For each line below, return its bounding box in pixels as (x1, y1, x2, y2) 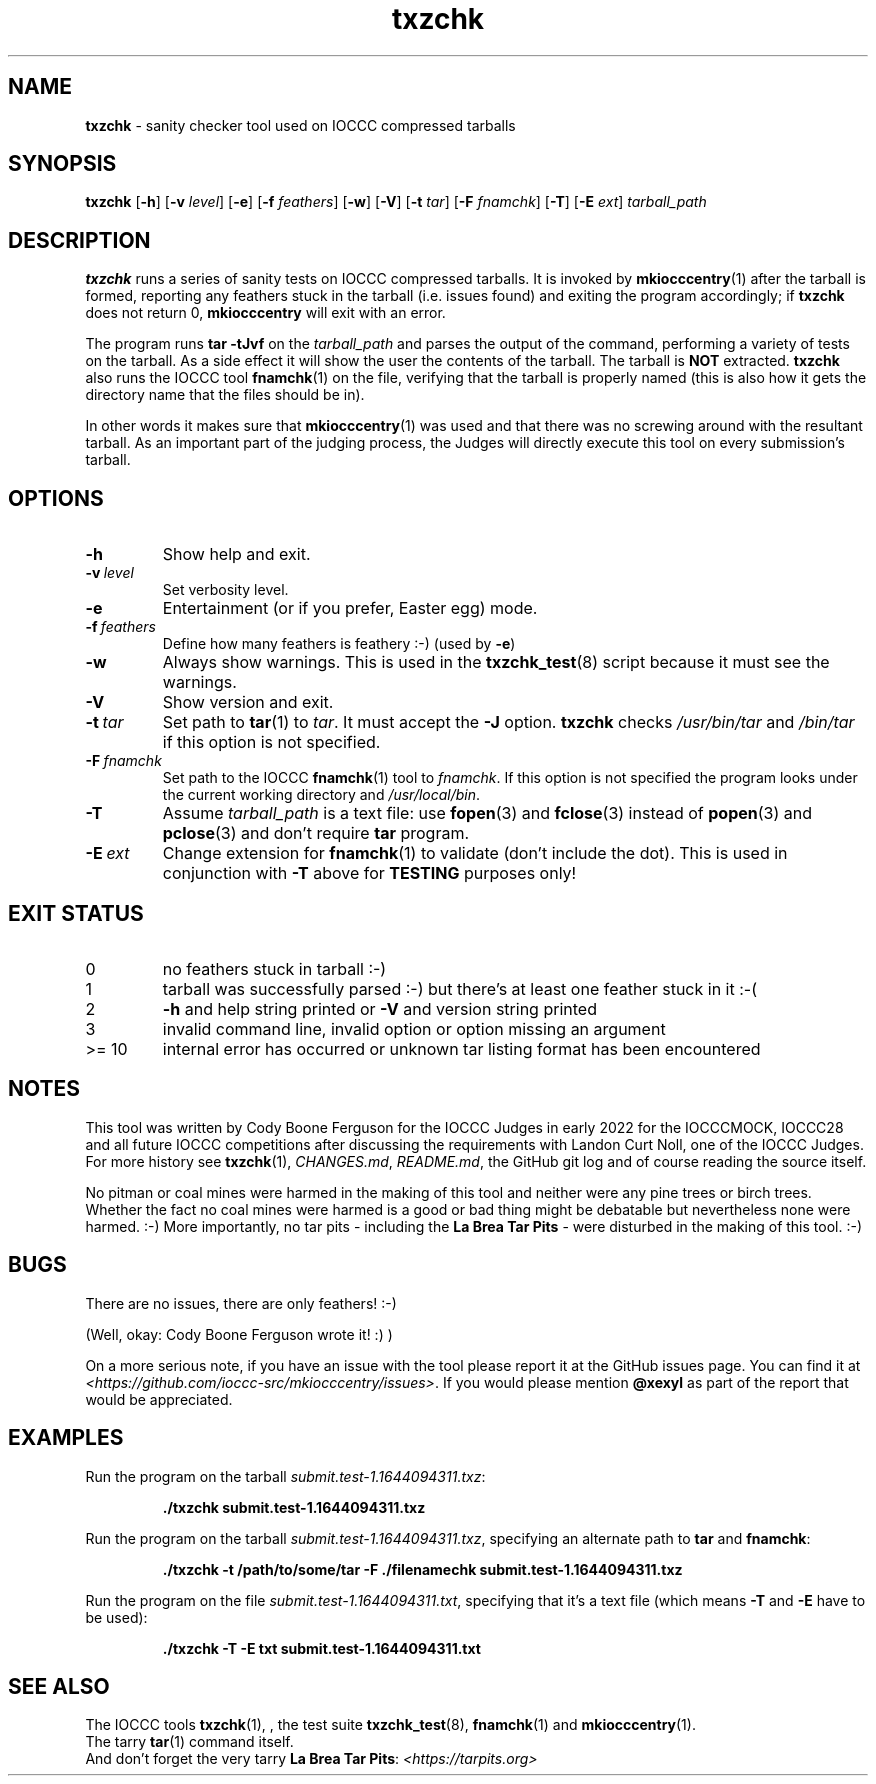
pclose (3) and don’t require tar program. (162, 823, 470, 844)
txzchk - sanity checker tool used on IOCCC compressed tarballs (85, 116, 516, 134)
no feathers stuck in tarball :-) (162, 958, 387, 979)
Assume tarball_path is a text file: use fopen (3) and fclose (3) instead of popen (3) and (162, 803, 813, 824)
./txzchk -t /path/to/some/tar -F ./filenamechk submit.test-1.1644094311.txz (162, 1560, 683, 1578)
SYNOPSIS (8, 151, 117, 177)
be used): (85, 1608, 148, 1626)
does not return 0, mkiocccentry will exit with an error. (85, 304, 446, 322)
